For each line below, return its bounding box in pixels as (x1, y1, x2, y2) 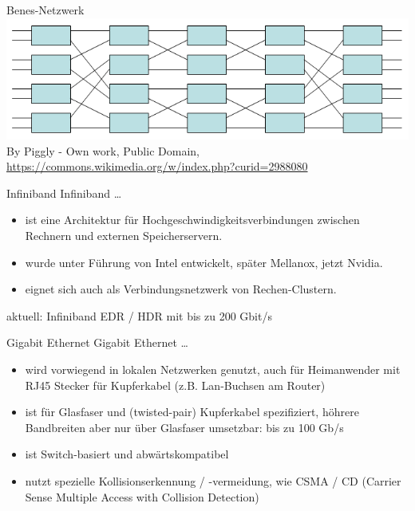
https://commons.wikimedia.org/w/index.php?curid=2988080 (6, 158, 308, 175)
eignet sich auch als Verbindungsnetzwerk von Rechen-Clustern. (25, 281, 337, 297)
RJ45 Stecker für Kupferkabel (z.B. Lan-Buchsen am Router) (25, 376, 326, 393)
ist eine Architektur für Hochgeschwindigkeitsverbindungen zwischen (25, 211, 360, 228)
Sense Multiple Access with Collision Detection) (25, 488, 259, 505)
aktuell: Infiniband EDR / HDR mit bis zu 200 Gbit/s (6, 307, 272, 324)
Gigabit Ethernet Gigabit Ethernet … (6, 334, 188, 351)
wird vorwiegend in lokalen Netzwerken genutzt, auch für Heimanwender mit (25, 361, 401, 378)
